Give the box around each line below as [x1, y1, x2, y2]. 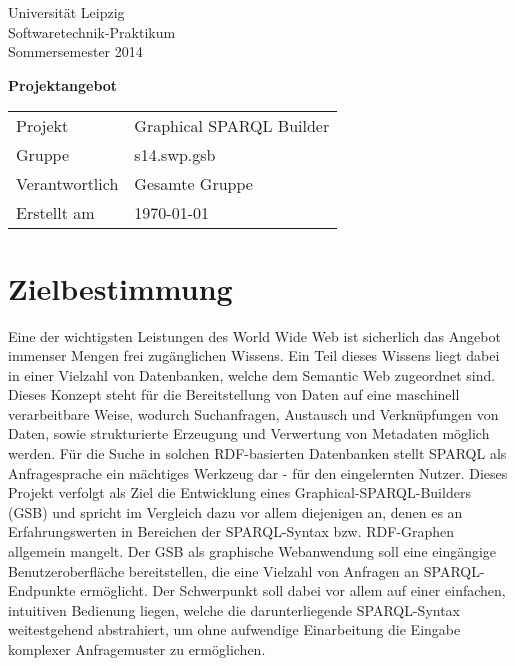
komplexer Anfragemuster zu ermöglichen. [8, 639, 266, 659]
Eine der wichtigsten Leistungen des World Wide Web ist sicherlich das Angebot [8, 325, 501, 346]
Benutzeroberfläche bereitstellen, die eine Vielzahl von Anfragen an [8, 560, 420, 581]
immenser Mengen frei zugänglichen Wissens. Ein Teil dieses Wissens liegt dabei [8, 345, 500, 366]
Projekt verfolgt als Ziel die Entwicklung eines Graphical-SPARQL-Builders [8, 482, 471, 503]
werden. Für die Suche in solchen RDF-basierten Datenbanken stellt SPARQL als [8, 443, 507, 464]
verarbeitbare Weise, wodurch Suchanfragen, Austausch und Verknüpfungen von [8, 403, 499, 424]
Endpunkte [8, 580, 76, 601]
